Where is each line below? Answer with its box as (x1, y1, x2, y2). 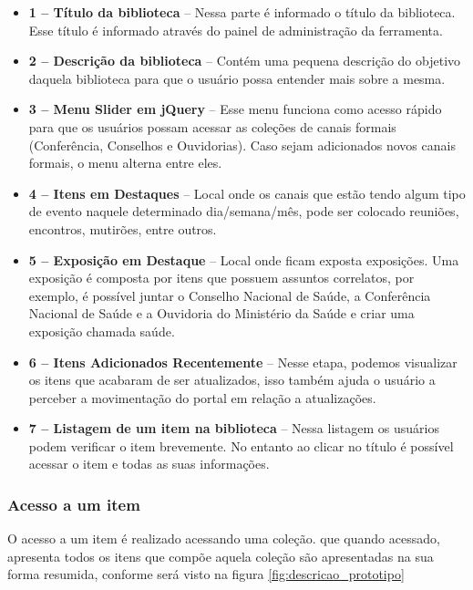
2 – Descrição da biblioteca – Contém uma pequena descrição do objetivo (28, 51, 461, 70)
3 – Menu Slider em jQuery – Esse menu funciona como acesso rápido (28, 99, 442, 119)
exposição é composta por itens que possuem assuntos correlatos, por (28, 268, 415, 287)
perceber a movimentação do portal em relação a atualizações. (28, 388, 376, 407)
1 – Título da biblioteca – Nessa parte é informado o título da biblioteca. (28, 3, 456, 21)
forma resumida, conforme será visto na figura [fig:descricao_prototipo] (7, 564, 405, 584)
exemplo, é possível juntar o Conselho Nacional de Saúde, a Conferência (28, 285, 431, 305)
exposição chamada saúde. (28, 321, 175, 340)
